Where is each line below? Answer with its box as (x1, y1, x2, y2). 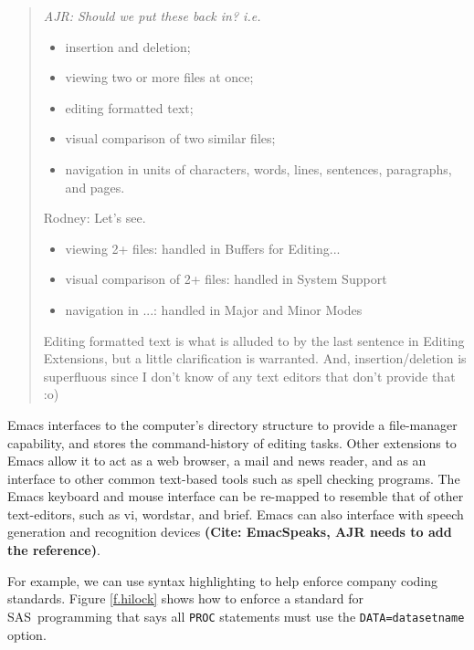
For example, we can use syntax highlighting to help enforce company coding (7, 571, 437, 590)
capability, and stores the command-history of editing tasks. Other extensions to (7, 433, 457, 452)
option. (7, 624, 47, 644)
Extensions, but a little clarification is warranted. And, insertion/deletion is (43, 349, 467, 368)
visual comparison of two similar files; (65, 129, 276, 148)
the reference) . (7, 540, 100, 560)
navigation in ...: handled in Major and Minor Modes (65, 299, 363, 319)
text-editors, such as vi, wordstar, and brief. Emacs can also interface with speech (7, 504, 464, 523)
